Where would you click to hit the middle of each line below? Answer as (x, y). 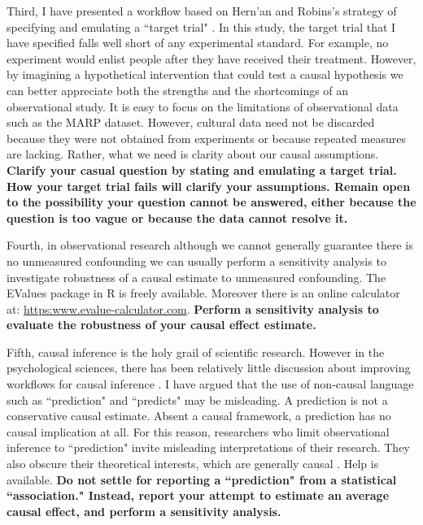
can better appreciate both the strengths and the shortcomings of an (178, 90)
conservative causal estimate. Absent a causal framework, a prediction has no (199, 416)
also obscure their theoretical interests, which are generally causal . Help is (193, 464)
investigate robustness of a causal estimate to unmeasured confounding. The (196, 277)
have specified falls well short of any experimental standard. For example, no (198, 43)
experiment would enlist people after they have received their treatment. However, (211, 58)
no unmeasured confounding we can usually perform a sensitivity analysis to (196, 260)
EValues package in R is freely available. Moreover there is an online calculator (203, 293)
